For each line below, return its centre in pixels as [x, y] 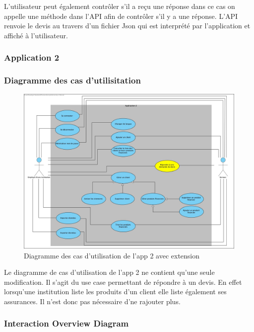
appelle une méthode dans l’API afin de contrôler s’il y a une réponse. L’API [121, 16]
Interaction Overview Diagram [66, 323]
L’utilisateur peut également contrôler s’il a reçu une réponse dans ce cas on [120, 6]
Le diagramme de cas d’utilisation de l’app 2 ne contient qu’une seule [109, 272]
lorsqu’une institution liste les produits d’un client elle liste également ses [115, 291]
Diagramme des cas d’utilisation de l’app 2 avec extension [112, 255]
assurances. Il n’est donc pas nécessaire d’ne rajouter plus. [92, 301]
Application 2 [32, 57]
